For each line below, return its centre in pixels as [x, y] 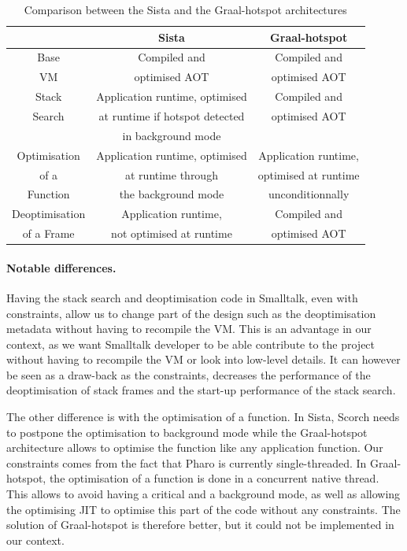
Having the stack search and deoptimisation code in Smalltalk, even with [182, 297]
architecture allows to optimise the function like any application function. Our [195, 447]
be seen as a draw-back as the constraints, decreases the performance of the [189, 374]
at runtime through [172, 174]
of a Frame [48, 233]
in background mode [172, 135]
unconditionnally [309, 194]
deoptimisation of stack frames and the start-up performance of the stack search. [201, 390]
